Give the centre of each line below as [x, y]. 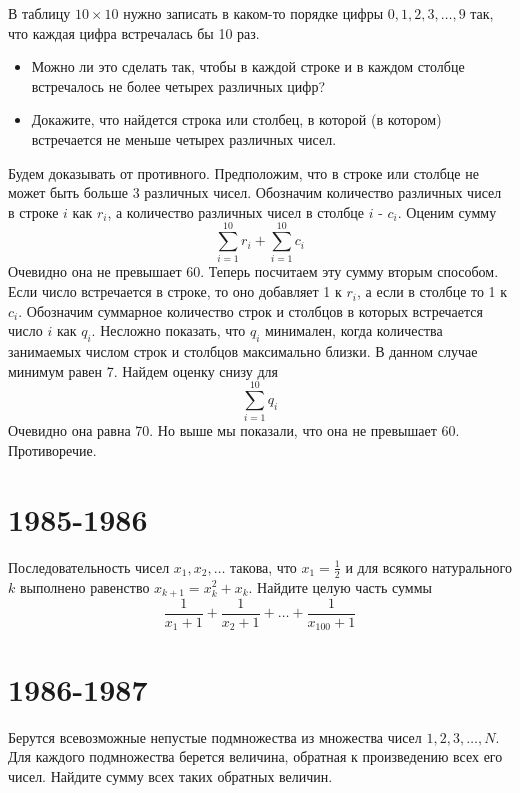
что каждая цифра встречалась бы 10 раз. [134, 32]
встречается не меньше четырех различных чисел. [184, 138]
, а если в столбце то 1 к [432, 291]
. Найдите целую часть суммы [340, 586]
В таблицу [39, 13]
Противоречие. [52, 449]
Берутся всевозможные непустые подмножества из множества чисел [215, 736]
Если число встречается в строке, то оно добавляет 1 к [175, 291]
